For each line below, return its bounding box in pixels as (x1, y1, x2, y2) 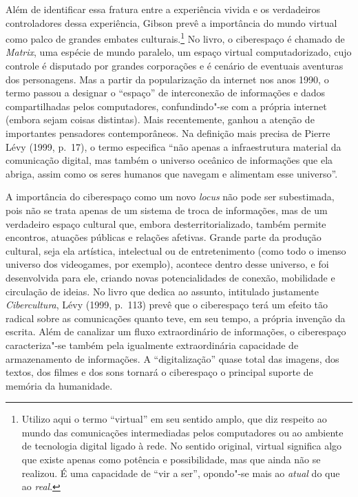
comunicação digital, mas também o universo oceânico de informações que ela (6, 153, 333, 167)
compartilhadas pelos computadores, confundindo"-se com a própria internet (6, 98, 327, 113)
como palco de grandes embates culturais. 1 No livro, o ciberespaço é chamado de (6, 30, 345, 45)
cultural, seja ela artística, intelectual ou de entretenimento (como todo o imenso (6, 243, 346, 257)
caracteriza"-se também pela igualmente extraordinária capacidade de (6, 337, 299, 352)
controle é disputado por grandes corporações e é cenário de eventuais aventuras (6, 59, 344, 73)
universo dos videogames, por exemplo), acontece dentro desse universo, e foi (6, 257, 329, 271)
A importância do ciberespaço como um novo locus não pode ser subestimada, (6, 189, 335, 204)
